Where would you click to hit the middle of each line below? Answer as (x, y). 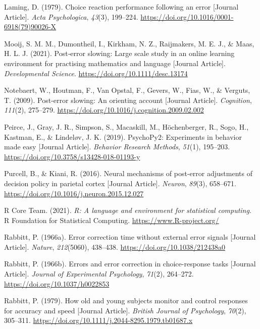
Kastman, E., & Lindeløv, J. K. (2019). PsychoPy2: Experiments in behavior (123, 136)
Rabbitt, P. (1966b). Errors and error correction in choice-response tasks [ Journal (130, 264)
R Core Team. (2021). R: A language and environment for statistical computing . (128, 210)
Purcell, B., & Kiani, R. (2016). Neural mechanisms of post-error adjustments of (128, 173)
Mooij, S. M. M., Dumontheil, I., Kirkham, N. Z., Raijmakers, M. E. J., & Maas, (129, 43)
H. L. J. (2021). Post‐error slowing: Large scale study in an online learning (119, 53)
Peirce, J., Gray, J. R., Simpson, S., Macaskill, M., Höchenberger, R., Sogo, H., (126, 126)
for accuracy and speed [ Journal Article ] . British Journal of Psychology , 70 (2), (125, 310)
